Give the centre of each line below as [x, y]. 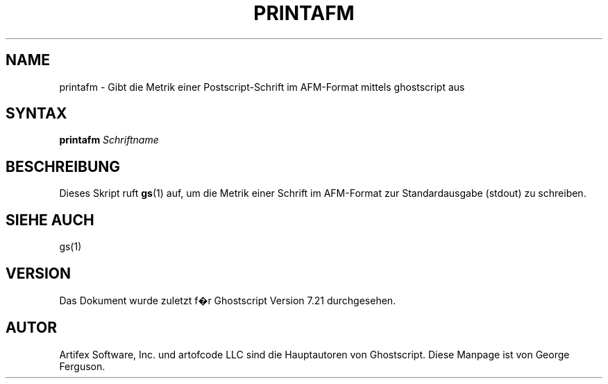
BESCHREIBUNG [63, 166]
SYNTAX [36, 114]
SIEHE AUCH [50, 220]
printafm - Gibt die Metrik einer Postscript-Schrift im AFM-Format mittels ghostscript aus [262, 87]
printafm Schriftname [109, 140]
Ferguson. [82, 366]
